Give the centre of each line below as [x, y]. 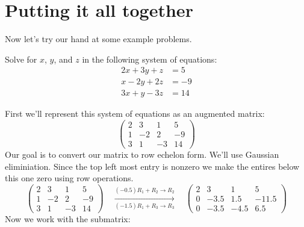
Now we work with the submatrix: [68, 219]
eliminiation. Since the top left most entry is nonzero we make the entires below [152, 166]
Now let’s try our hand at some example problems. [98, 39]
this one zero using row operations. [69, 178]
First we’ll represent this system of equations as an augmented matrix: [135, 113]
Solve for [21, 59]
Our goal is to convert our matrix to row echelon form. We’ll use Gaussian [142, 154]
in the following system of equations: [150, 59]
